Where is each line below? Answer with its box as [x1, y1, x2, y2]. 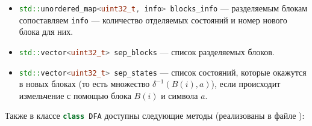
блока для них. [19, 25, 73, 38]
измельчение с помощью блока [19, 89, 131, 101]
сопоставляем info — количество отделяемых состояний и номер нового [19, 13, 287, 26]
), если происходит [211, 77, 281, 90]
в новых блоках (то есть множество [19, 77, 150, 90]
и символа [161, 89, 198, 101]
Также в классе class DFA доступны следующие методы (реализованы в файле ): [5, 109, 305, 122]
